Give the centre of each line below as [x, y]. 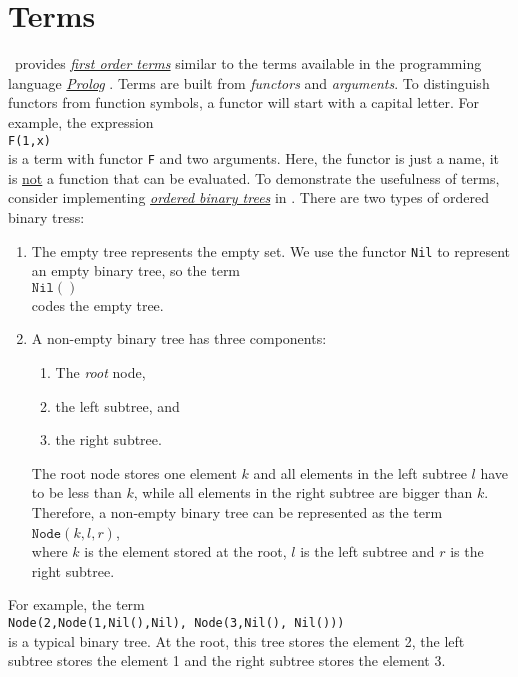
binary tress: [46, 217]
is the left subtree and [367, 551]
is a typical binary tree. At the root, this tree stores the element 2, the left [236, 640]
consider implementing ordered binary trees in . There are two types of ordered [249, 197]
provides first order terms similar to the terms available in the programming [248, 63]
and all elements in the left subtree [360, 472]
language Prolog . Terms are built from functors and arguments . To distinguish [249, 82]
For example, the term [76, 604]
